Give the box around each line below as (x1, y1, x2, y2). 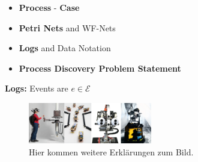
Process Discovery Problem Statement (19, 61, 181, 74)
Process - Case (19, 1, 80, 13)
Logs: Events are (5, 82, 68, 95)
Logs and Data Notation (19, 42, 111, 54)
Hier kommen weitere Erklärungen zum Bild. (29, 145, 194, 158)
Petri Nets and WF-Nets (19, 21, 116, 34)
